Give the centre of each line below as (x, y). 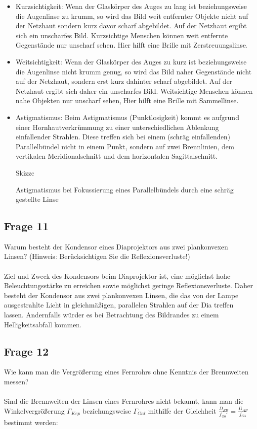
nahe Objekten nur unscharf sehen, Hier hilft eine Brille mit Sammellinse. (127, 100)
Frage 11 (26, 226)
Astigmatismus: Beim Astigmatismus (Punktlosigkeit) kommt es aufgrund (127, 117)
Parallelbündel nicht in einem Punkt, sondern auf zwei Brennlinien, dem (125, 146)
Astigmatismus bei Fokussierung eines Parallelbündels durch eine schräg (125, 189)
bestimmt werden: (31, 422)
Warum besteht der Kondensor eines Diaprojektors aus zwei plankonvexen (116, 246)
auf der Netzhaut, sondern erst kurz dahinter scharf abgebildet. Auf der (124, 81)
